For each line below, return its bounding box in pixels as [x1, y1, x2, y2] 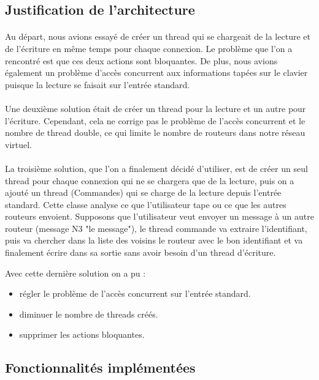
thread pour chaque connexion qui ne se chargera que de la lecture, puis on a [5, 174, 294, 187]
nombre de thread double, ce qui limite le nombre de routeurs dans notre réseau [5, 126, 306, 139]
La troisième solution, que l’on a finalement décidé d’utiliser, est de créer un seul [5, 162, 308, 174]
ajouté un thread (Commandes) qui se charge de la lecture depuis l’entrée [5, 186, 282, 199]
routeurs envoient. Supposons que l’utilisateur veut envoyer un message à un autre [5, 210, 314, 223]
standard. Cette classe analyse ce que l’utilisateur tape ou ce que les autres [5, 198, 286, 210]
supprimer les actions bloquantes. [19, 328, 145, 341]
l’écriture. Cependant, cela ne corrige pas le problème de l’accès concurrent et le [5, 114, 306, 127]
